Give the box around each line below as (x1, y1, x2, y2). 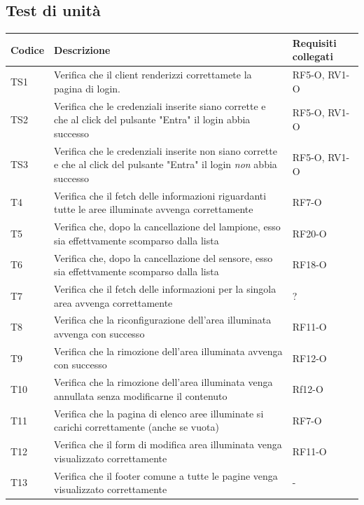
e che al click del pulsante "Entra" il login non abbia (54, 157, 277, 172)
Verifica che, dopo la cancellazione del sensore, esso (54, 250, 273, 265)
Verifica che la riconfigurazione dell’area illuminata (54, 312, 272, 327)
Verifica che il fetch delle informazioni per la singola (54, 281, 276, 296)
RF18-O (292, 257, 327, 272)
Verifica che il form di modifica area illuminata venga (54, 437, 282, 452)
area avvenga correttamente (54, 295, 173, 310)
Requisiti (292, 35, 337, 50)
